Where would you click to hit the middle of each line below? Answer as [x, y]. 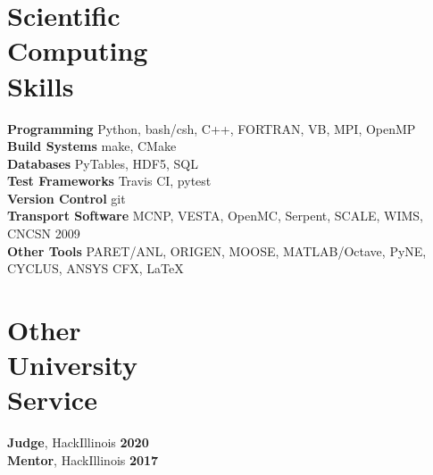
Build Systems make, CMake [92, 146]
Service [52, 400]
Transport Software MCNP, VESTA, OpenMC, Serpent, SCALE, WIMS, [215, 216]
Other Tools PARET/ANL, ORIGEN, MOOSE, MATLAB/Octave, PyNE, [217, 250]
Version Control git [67, 198]
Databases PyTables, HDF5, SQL [103, 163]
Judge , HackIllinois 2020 [78, 442]
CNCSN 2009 [44, 233]
